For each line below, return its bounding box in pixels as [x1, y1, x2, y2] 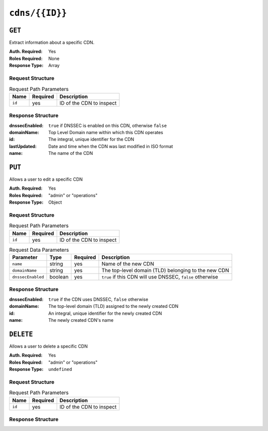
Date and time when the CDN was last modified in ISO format [48, 143, 173, 149]
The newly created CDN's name [48, 317, 114, 323]
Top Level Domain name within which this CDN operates [48, 129, 163, 135]
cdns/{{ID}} [9, 7, 67, 18]
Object [48, 199, 62, 206]
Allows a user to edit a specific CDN [9, 176, 83, 182]
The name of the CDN [48, 150, 93, 156]
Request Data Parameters [9, 246, 69, 253]
